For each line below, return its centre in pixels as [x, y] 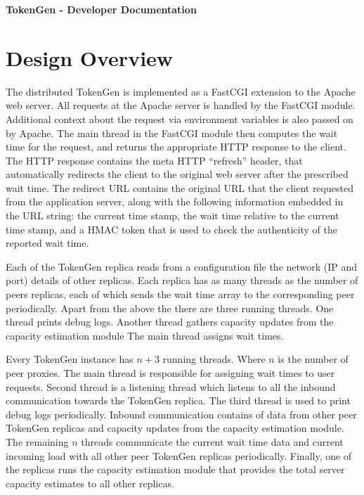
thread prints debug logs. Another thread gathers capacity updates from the [170, 322]
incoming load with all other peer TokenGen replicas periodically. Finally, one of [179, 455]
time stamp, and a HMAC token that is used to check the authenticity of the [171, 229]
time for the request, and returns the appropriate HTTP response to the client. [176, 147]
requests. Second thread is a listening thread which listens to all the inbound [171, 386]
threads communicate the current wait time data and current [212, 441]
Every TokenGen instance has [70, 359]
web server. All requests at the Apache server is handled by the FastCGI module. [181, 105]
